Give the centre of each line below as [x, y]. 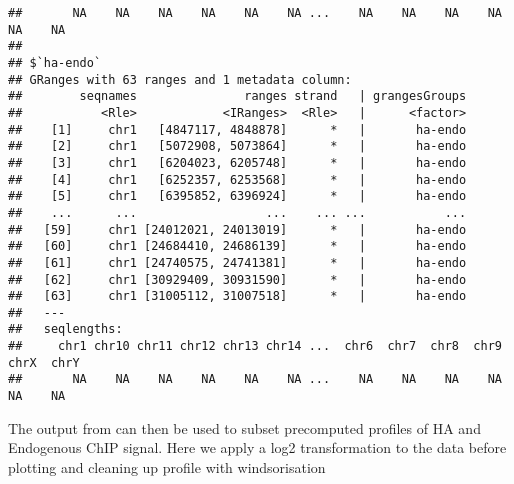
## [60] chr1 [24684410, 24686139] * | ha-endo [237, 246]
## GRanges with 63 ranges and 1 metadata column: [180, 79]
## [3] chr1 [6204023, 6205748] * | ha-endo [237, 162]
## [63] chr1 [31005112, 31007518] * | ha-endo [237, 296]
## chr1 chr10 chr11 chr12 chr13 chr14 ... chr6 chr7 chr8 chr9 [255, 346]
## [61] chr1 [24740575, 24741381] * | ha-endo [237, 262]
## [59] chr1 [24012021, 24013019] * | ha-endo [237, 229]
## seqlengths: [65, 329]
